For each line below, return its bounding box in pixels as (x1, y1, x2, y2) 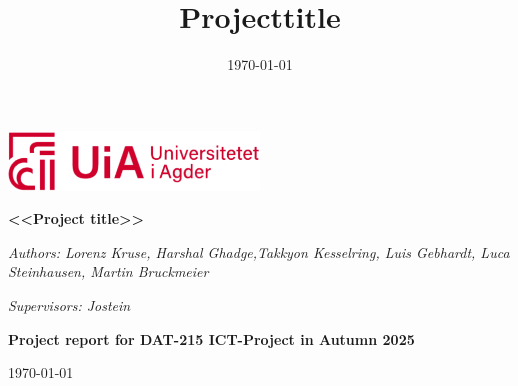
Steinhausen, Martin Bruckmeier (8, 261, 209, 282)
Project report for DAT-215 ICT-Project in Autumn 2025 (8, 328, 415, 349)
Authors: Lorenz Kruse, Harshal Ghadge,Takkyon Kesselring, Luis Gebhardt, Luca (8, 241, 510, 262)
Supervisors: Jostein (8, 295, 131, 316)
